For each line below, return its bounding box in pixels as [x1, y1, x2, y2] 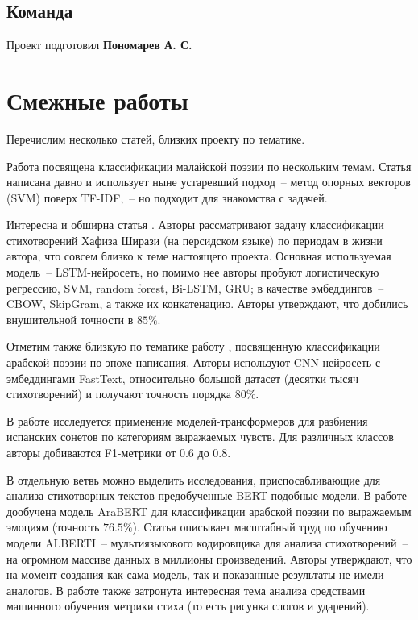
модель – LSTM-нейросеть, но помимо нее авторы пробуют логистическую [6, 264, 379, 281]
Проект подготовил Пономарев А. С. [6, 36, 192, 53]
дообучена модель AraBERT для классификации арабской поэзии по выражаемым [6, 502, 412, 519]
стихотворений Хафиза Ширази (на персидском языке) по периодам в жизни [6, 231, 383, 248]
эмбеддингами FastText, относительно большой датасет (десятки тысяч [6, 369, 358, 386]
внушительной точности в [6, 310, 134, 327]
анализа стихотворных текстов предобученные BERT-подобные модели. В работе [6, 487, 407, 504]
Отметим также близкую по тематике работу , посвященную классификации [6, 338, 380, 355]
